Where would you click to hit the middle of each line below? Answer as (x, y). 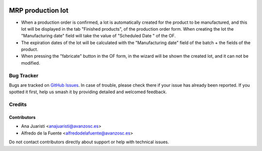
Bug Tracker (24, 75)
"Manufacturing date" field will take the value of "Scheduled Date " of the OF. (98, 36)
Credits (18, 104)
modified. (31, 63)
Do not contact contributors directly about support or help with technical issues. (89, 142)
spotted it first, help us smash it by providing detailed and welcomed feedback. (88, 92)
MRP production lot (39, 10)
